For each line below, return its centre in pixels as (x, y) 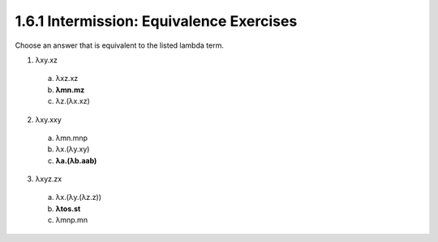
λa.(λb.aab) (76, 160)
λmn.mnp (72, 138)
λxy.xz (47, 60)
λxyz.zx (49, 179)
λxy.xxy (49, 119)
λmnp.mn (72, 220)
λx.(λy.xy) (73, 149)
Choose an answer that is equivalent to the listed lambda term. (120, 45)
